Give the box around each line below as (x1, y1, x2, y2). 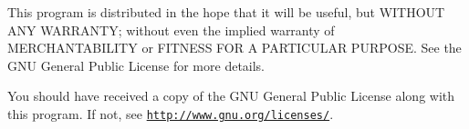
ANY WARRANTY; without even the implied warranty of (7, 20, 335, 39)
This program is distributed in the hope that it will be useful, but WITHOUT (7, 3, 445, 21)
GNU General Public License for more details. (7, 55, 266, 74)
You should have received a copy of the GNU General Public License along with (7, 86, 455, 105)
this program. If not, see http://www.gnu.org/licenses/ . (7, 104, 334, 123)
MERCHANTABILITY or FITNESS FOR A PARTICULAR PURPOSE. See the (7, 38, 462, 57)
